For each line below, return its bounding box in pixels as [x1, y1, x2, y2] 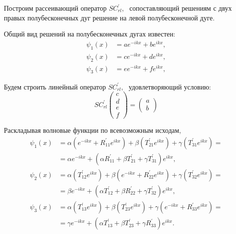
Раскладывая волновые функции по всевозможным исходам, [4, 125, 181, 135]
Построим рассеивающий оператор [4, 3, 107, 13]
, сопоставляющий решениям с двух [121, 3, 232, 13]
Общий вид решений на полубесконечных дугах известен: [4, 29, 175, 39]
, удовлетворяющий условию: [121, 81, 211, 91]
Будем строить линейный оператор [4, 81, 106, 91]
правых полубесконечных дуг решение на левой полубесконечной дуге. [4, 12, 215, 22]
